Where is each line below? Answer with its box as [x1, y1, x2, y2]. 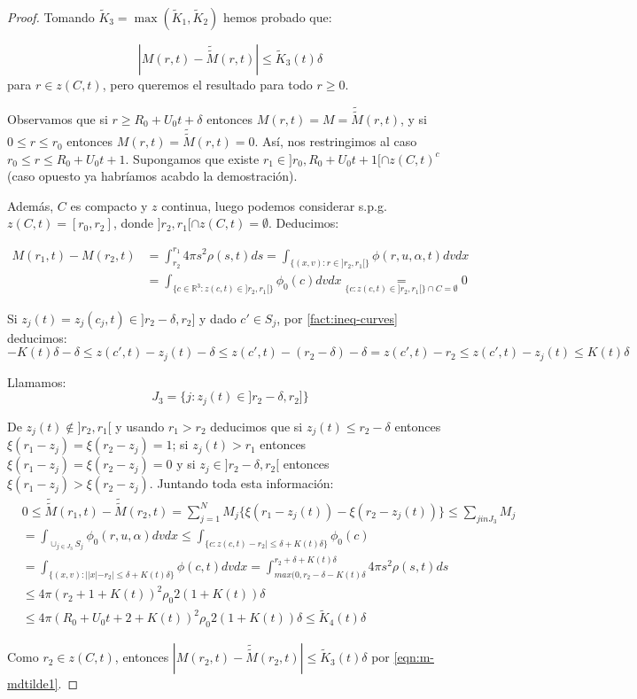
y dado [199, 308, 237, 327]
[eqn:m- [393, 648, 434, 666]
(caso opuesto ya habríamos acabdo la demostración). [7, 167, 298, 185]
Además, [7, 196, 54, 214]
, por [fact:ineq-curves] [276, 308, 398, 327]
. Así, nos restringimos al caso [254, 132, 417, 151]
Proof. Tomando [7, 8, 95, 26]
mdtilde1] [7, 674, 58, 693]
